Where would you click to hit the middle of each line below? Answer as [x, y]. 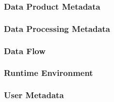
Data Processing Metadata [57, 28]
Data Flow [25, 51]
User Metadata [34, 95]
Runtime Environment [49, 73]
